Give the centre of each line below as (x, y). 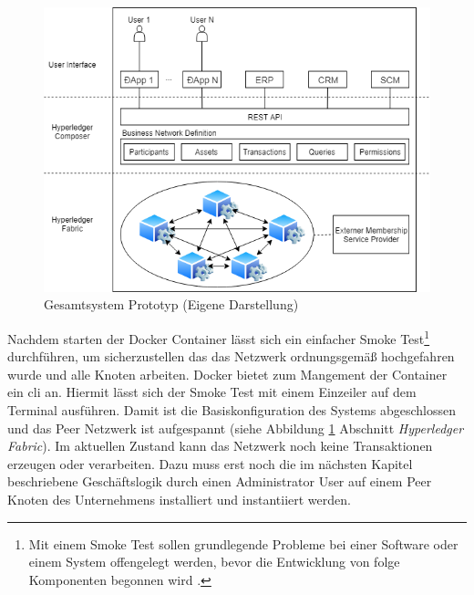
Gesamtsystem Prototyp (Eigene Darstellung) (171, 304)
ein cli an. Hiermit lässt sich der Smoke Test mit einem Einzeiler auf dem (212, 392)
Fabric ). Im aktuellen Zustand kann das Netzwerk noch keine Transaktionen (220, 446)
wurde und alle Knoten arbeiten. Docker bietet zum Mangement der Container (227, 374)
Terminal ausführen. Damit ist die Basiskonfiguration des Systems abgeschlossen (232, 409)
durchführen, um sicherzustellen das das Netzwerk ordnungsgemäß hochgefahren (231, 356)
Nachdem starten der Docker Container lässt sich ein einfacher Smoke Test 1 (219, 337)
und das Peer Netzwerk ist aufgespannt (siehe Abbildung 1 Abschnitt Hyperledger (236, 428)
